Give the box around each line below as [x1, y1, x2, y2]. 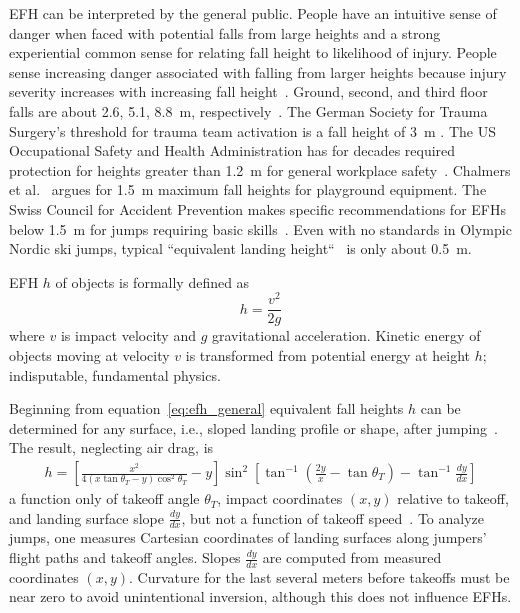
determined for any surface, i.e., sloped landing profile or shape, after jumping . [9, 417, 498, 438]
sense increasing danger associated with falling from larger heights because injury [9, 61, 507, 82]
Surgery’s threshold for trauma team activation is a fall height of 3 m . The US [9, 120, 496, 141]
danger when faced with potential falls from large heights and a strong [9, 22, 441, 43]
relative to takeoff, [397, 488, 509, 509]
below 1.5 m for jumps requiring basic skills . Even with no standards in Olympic [9, 218, 512, 239]
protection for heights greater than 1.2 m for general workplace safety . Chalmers [9, 159, 511, 180]
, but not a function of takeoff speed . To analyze [181, 507, 485, 528]
